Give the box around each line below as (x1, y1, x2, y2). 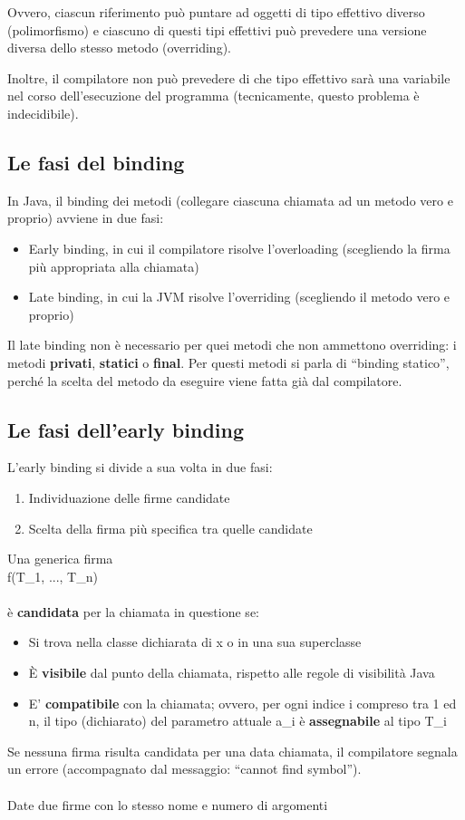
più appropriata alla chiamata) (28, 256, 199, 275)
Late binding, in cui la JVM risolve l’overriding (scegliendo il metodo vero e (28, 287, 450, 306)
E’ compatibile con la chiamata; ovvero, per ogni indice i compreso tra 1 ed (28, 693, 457, 712)
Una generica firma (7, 549, 113, 568)
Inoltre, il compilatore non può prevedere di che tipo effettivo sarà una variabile (7, 68, 450, 87)
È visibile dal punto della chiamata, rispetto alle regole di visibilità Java (28, 663, 435, 682)
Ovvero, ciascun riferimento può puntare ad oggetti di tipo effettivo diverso (7, 3, 425, 21)
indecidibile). (7, 103, 79, 122)
